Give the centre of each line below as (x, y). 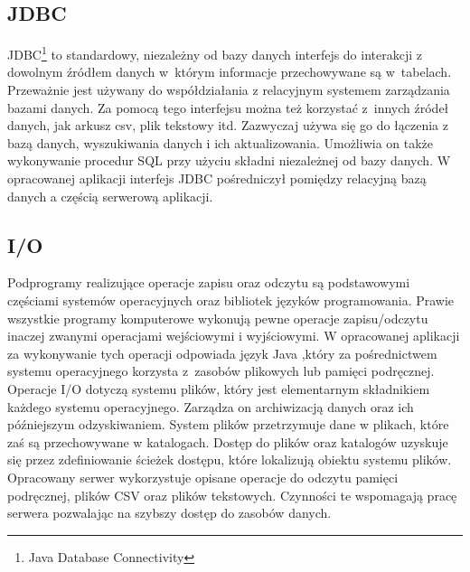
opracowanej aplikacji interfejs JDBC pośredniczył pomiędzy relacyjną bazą (217, 178)
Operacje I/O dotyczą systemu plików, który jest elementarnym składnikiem (219, 388)
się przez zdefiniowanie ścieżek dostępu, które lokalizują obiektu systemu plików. (230, 459)
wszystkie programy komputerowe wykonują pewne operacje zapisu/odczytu (218, 318)
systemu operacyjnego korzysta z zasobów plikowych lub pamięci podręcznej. (221, 371)
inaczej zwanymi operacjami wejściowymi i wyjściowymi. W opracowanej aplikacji (234, 336)
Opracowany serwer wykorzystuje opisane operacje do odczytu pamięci (203, 477)
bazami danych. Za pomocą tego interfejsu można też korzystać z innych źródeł (228, 107)
